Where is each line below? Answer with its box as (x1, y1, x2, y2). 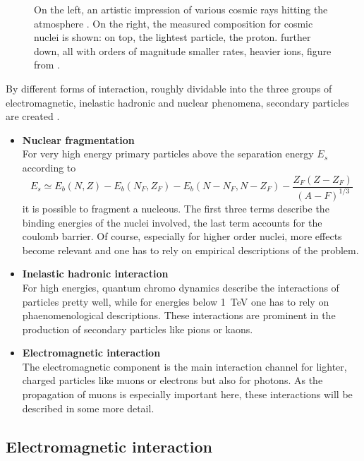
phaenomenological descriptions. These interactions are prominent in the (22, 308, 336, 323)
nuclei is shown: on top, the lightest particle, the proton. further (34, 30, 311, 44)
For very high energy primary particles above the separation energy (22, 146, 314, 161)
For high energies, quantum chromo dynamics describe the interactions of (22, 280, 339, 294)
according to (22, 160, 76, 174)
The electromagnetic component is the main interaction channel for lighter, (22, 359, 347, 373)
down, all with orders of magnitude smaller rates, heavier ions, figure (34, 43, 332, 58)
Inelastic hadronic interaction (22, 266, 169, 281)
